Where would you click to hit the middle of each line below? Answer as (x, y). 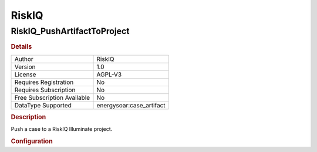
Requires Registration (44, 82)
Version (25, 66)
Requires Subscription (45, 90)
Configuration (32, 141)
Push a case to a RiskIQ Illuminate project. (62, 129)
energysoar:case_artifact (131, 105)
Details (21, 47)
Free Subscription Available (52, 97)
